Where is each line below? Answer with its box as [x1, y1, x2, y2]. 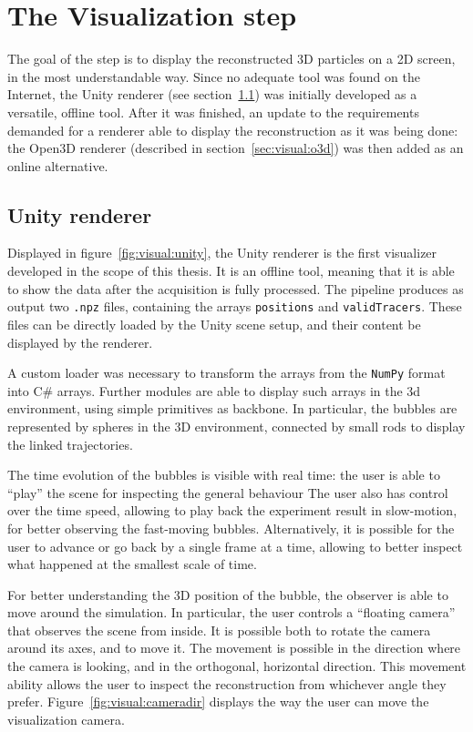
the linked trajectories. [7, 434, 133, 453]
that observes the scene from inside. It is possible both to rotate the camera [7, 620, 431, 639]
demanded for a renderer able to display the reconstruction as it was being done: [7, 120, 458, 139]
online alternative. [7, 156, 108, 175]
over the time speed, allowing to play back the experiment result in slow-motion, [7, 501, 458, 520]
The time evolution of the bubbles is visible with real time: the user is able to [7, 465, 440, 484]
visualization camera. [7, 709, 125, 728]
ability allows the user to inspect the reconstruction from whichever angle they [7, 674, 447, 693]
